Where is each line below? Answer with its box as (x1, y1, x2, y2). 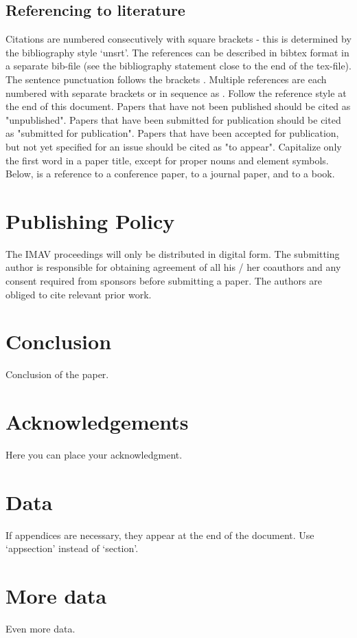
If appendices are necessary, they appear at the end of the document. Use (5, 527, 314, 542)
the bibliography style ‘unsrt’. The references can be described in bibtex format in (5, 45, 349, 59)
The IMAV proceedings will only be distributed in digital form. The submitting (5, 246, 340, 261)
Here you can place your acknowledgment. (5, 448, 183, 462)
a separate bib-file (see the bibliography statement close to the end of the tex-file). (5, 58, 352, 73)
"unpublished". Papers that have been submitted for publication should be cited (5, 112, 341, 126)
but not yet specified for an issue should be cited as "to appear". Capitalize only (5, 139, 342, 153)
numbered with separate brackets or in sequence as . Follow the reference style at (5, 85, 347, 100)
